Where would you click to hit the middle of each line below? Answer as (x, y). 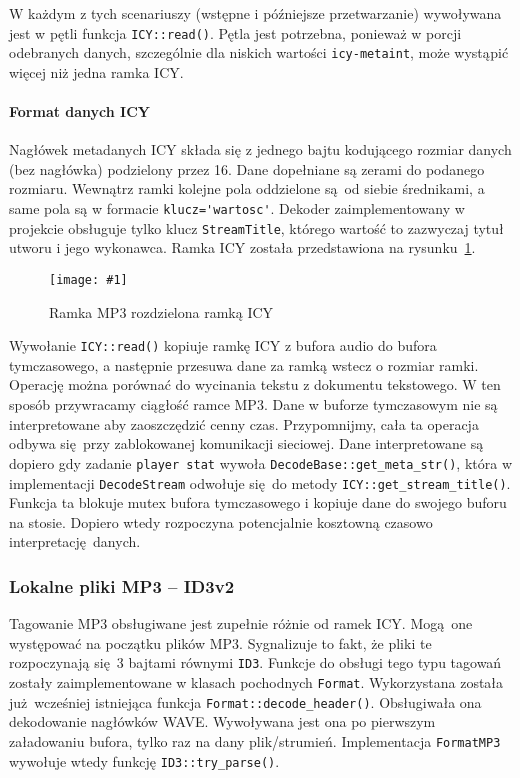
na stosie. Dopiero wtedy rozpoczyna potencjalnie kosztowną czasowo (221, 521)
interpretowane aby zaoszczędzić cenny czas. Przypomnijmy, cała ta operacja (244, 423)
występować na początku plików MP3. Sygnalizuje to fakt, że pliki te (220, 642)
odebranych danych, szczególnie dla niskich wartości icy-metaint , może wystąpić (259, 52)
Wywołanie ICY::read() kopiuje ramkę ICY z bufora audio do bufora (223, 345)
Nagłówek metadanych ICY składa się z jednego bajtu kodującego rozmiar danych (260, 149)
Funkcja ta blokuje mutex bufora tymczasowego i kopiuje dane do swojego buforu (258, 502)
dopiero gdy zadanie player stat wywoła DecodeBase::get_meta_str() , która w (261, 462)
